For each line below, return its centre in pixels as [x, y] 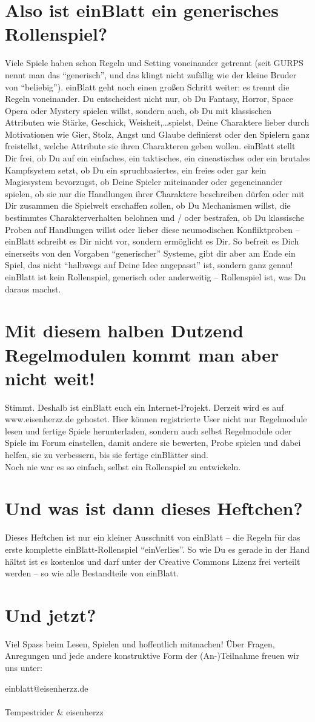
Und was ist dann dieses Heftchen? [154, 508]
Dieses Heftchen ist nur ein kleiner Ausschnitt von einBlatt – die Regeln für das [153, 537]
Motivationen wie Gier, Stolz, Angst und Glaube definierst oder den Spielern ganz [157, 134]
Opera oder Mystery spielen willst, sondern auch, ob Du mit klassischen [138, 110]
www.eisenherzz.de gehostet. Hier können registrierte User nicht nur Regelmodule [156, 419]
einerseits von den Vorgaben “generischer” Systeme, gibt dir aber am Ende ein [150, 253]
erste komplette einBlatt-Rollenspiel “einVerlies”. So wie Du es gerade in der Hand [157, 549]
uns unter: [24, 668]
